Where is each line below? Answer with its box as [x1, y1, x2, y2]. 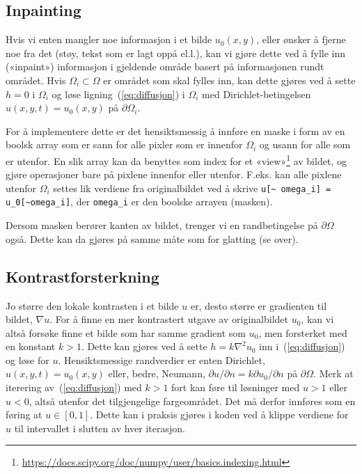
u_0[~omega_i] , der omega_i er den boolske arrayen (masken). [6, 194, 273, 209]
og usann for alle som [259, 137, 351, 152]
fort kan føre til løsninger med [171, 380, 300, 395]
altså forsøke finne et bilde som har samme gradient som [6, 325, 246, 340]
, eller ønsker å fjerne [256, 32, 346, 47]
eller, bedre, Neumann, [108, 366, 205, 381]
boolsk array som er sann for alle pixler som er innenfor [6, 137, 243, 152]
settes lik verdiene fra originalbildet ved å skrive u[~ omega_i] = [53, 180, 331, 195]
